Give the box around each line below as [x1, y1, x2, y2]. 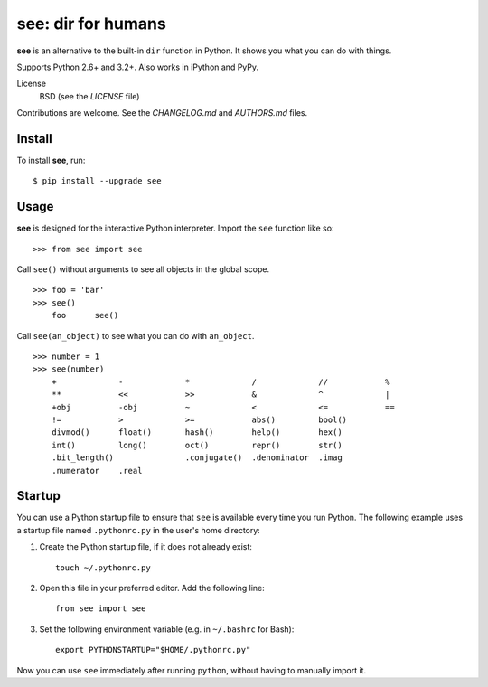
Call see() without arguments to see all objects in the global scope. [16, 264, 270, 275]
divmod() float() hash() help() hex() [51, 428, 343, 438]
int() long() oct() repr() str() [51, 439, 343, 450]
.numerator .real [51, 466, 143, 475]
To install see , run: [16, 155, 86, 166]
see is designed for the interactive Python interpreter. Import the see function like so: [16, 222, 334, 234]
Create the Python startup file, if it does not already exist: [39, 541, 253, 552]
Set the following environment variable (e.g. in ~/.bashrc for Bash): [39, 624, 295, 635]
